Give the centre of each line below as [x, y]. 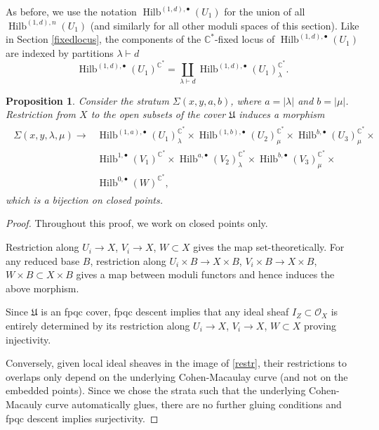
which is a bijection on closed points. [84, 199]
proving [320, 326]
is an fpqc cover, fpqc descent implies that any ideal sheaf [165, 312]
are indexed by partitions [60, 52]
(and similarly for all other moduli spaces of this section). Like [225, 25]
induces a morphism [282, 114]
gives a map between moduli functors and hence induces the [205, 274]
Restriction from [41, 114]
